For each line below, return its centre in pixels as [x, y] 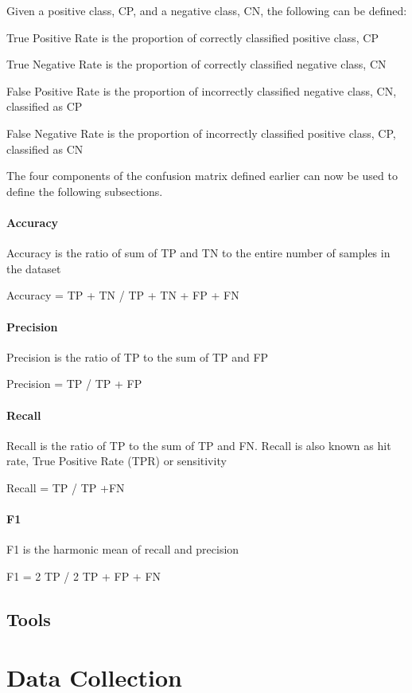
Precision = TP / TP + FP [74, 384]
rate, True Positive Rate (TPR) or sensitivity [117, 461]
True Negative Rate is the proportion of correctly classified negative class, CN [196, 64]
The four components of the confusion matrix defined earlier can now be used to [202, 176]
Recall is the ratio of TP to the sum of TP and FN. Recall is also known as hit [199, 445]
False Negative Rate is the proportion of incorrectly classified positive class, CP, [201, 133]
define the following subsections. [85, 191]
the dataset [34, 268]
